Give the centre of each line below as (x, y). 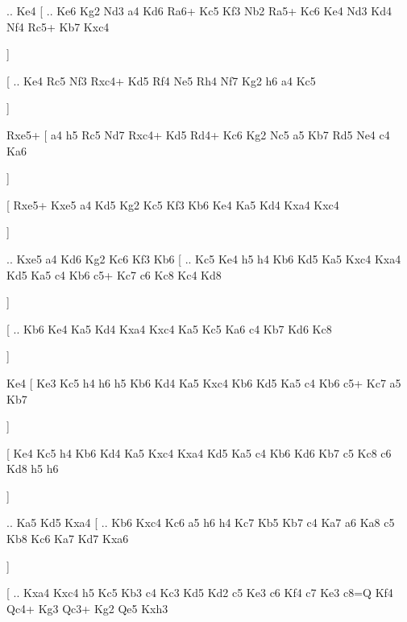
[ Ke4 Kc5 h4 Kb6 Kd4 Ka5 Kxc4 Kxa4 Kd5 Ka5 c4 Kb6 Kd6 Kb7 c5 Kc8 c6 (199, 452)
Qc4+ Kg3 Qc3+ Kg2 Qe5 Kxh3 (87, 608)
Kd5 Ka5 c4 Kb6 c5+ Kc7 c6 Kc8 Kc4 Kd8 (114, 274)
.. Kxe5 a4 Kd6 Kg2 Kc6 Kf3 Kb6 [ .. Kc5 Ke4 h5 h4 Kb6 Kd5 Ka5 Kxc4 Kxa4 (204, 258)
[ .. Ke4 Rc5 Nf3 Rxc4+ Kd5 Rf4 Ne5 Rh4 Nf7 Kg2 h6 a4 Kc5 (161, 80)
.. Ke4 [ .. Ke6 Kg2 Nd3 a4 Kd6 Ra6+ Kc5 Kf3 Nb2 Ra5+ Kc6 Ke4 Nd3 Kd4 (199, 10)
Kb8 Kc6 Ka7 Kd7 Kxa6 (68, 539)
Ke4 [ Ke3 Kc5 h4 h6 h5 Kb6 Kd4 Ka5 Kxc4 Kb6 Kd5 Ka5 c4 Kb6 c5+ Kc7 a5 (204, 382)
